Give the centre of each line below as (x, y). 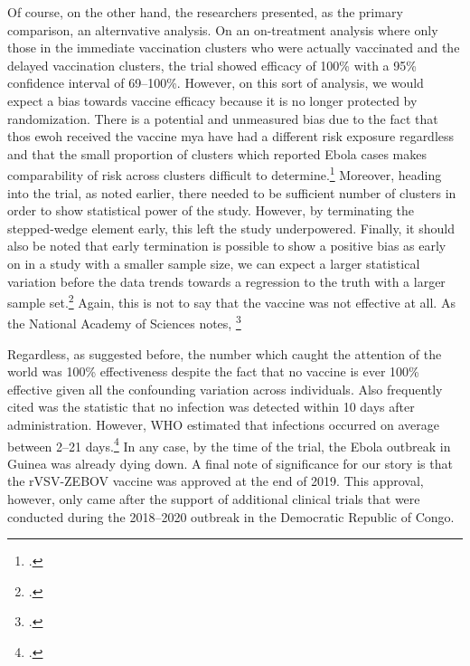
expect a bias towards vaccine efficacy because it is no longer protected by (212, 100)
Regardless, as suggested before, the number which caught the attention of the (225, 353)
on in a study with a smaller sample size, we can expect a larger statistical (214, 263)
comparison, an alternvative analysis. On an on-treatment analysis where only (223, 29)
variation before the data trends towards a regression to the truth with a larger (226, 281)
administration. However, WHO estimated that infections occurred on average (223, 425)
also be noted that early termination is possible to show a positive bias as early (227, 246)
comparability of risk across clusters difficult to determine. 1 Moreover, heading (225, 173)
